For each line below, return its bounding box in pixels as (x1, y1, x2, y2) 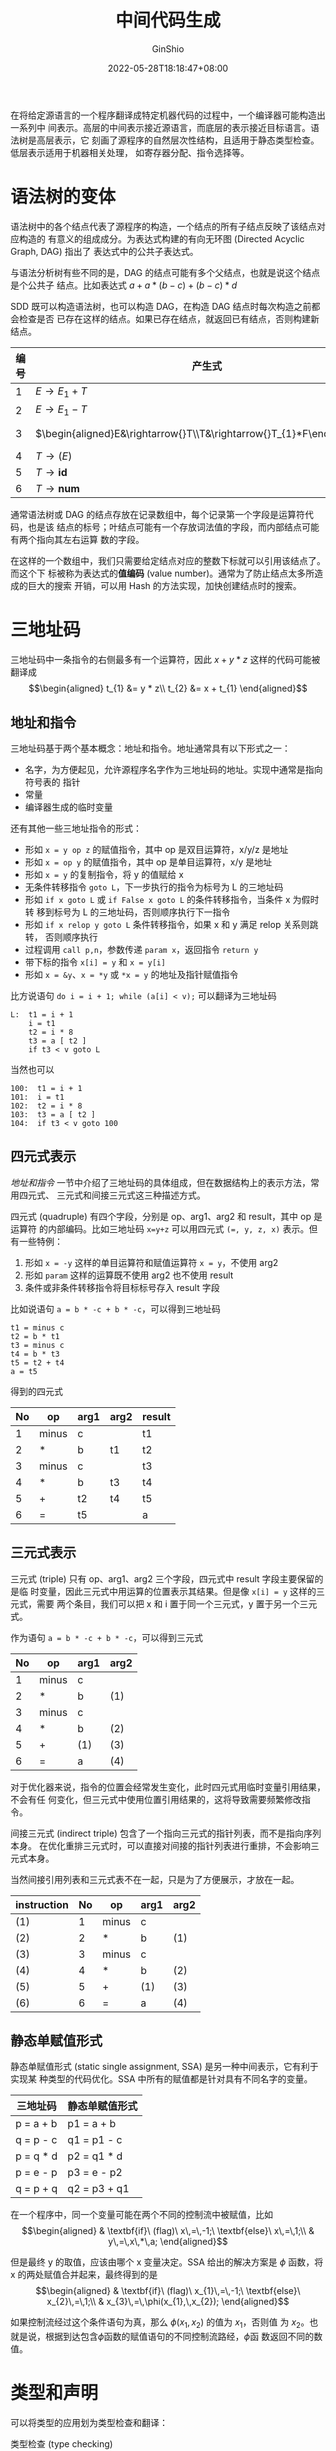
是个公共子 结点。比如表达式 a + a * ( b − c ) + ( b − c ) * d (10, 279, 238, 291)
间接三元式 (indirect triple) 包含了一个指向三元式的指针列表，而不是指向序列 (10, 1827, 322, 1839)
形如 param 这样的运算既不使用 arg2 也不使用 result (24, 1269, 234, 1281)
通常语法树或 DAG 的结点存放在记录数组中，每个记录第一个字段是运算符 (10, 509, 306, 521)
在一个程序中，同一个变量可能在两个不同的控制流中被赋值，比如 (10, 2209, 273, 2221)
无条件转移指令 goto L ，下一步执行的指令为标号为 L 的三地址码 (24, 881, 284, 893)
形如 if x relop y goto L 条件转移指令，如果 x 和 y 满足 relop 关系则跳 (24, 919, 319, 930)
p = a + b (15, 2117, 58, 2131)
